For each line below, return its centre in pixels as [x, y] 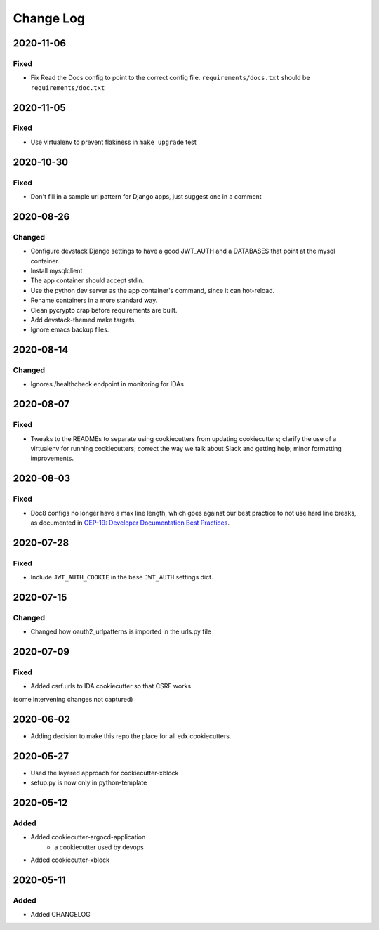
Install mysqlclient [56, 270]
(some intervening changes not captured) [73, 699]
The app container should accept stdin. [87, 280]
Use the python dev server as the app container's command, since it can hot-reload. [153, 290]
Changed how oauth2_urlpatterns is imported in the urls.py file [121, 631]
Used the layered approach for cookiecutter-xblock [105, 773]
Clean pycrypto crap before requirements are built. [104, 310]
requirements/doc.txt [68, 87]
